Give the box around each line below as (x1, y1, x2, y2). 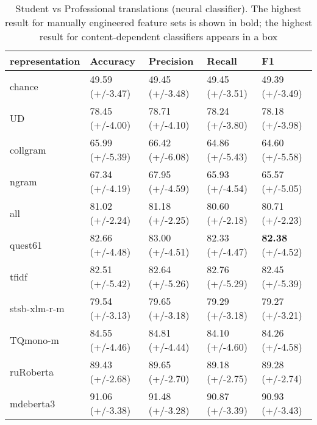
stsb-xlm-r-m (10, 301, 65, 315)
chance (10, 79, 38, 93)
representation (10, 54, 80, 68)
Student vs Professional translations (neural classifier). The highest (15, 1, 302, 15)
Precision (148, 54, 194, 68)
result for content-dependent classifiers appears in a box (39, 29, 278, 43)
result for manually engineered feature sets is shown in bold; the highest (5, 15, 312, 29)
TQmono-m (10, 332, 59, 347)
